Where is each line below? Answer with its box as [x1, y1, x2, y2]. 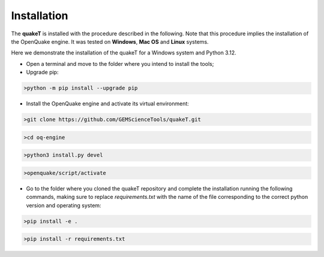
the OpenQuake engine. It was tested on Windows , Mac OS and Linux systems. [11, 38, 209, 45]
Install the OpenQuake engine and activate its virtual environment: [26, 100, 189, 107]
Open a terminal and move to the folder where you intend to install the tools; [26, 60, 214, 67]
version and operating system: [26, 201, 101, 209]
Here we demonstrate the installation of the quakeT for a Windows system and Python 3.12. [11, 49, 236, 56]
